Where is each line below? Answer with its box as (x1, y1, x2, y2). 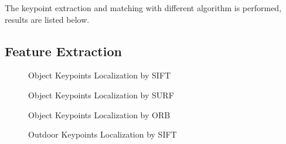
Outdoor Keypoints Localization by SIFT (28, 128, 177, 140)
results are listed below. (5, 13, 90, 25)
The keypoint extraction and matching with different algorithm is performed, (5, 2, 282, 13)
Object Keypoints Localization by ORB (28, 108, 171, 121)
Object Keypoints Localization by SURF (28, 88, 174, 101)
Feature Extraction (5, 42, 122, 60)
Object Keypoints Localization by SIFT (28, 69, 171, 81)
